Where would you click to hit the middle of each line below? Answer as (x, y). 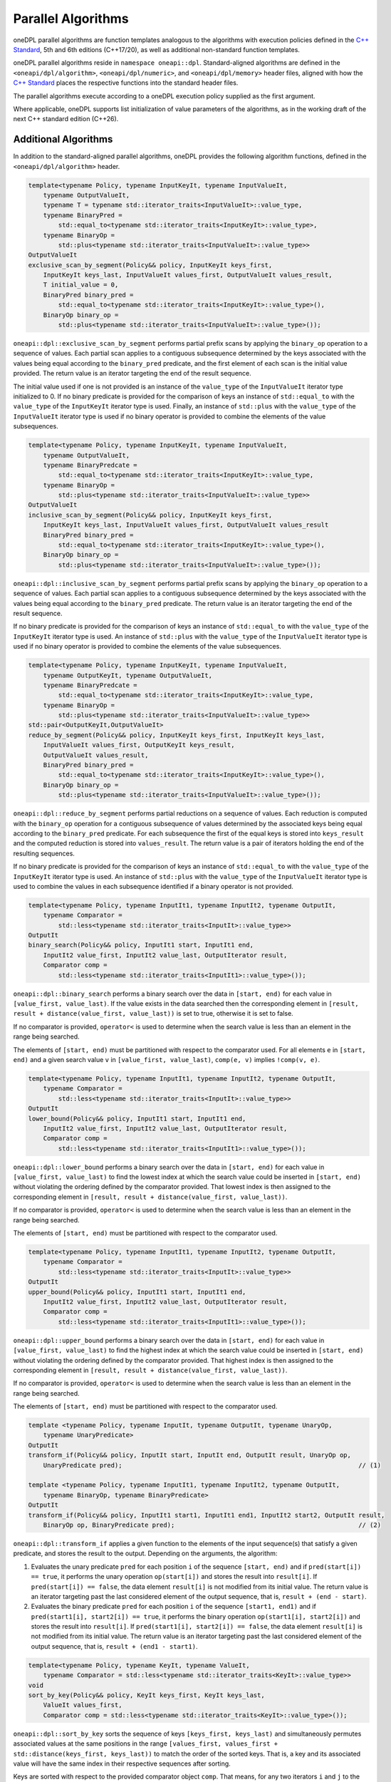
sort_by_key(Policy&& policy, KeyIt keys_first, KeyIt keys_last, (146, 1695)
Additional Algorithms (63, 139)
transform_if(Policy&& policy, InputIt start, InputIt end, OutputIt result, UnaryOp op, (190, 1455)
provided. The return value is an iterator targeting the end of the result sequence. (132, 374)
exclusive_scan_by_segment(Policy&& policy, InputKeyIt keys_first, (150, 265)
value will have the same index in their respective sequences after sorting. (122, 1763)
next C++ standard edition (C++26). (66, 119)
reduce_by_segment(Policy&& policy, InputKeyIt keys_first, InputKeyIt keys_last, (177, 735)
